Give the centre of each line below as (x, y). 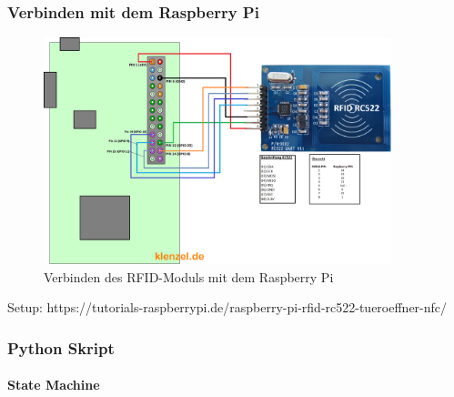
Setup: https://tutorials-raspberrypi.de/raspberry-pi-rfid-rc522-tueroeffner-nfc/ (227, 307)
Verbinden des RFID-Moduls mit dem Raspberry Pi (189, 276)
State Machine (54, 385)
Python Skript (61, 347)
